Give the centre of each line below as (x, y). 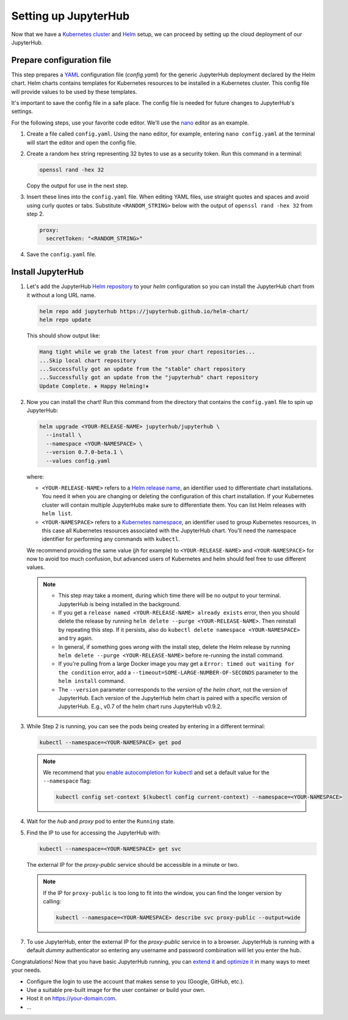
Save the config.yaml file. (62, 255)
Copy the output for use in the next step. (78, 186)
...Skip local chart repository (88, 360)
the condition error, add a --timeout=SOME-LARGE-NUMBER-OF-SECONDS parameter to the (178, 672)
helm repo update (65, 320)
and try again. (76, 638)
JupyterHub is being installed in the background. (120, 604)
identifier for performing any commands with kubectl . (111, 539)
